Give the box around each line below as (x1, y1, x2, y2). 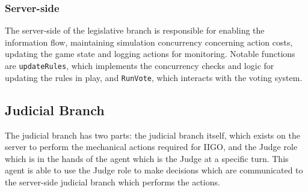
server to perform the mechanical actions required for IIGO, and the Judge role (5, 140, 298, 153)
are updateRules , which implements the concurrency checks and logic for (5, 59, 274, 71)
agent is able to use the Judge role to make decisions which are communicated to (5, 164, 303, 176)
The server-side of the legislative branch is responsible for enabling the (5, 24, 265, 37)
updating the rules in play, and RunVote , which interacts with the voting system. (5, 71, 303, 83)
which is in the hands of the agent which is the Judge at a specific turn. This (5, 152, 289, 164)
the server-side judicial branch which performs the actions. (5, 175, 220, 188)
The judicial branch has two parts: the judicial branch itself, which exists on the (5, 128, 300, 141)
